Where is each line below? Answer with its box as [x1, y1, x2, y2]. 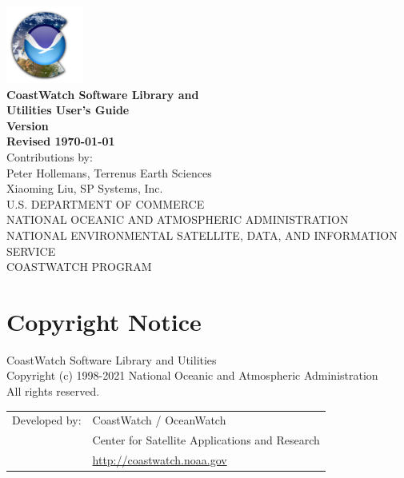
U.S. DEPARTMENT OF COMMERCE [6, 195, 205, 212]
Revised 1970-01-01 [6, 133, 115, 149]
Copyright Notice [6, 305, 202, 337]
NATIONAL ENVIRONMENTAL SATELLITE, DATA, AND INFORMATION [6, 226, 398, 243]
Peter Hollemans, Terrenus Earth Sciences [6, 164, 212, 181]
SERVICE [6, 242, 56, 259]
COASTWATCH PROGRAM [6, 258, 152, 275]
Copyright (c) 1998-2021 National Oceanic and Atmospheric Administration [6, 367, 378, 384]
